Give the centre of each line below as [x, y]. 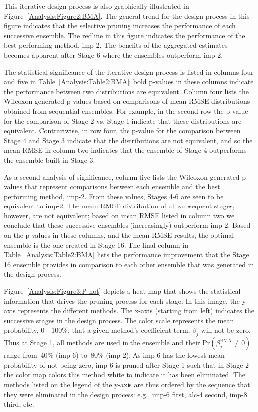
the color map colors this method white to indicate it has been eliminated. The [125, 374]
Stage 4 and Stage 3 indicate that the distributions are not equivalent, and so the [128, 140]
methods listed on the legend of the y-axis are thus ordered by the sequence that [127, 384]
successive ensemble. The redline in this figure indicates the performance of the [125, 35]
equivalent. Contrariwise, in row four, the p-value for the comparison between [122, 130]
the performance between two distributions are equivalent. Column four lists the [126, 91]
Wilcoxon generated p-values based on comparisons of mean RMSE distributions [127, 101]
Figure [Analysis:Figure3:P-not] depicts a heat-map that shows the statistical [122, 291]
